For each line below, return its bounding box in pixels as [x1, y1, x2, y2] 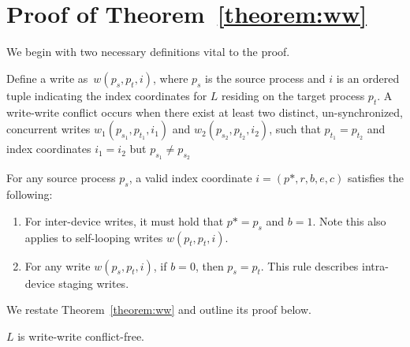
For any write [24, 257, 91, 274]
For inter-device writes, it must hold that [24, 212, 224, 229]
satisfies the [347, 170, 404, 186]
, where [152, 69, 188, 86]
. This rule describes [260, 257, 359, 274]
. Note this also [312, 212, 386, 229]
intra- [362, 257, 389, 274]
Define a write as [6, 69, 88, 86]
